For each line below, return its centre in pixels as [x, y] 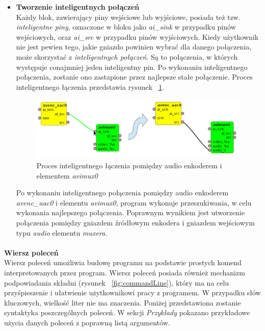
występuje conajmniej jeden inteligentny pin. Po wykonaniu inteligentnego [132, 67]
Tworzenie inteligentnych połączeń [78, 7]
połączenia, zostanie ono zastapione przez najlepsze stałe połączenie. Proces [134, 77]
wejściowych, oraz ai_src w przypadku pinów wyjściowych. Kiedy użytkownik [137, 36]
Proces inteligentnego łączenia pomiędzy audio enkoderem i [129, 165]
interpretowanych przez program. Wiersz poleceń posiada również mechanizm [125, 272]
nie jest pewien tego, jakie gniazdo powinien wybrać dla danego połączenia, [134, 47]
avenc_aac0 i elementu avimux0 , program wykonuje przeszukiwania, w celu [134, 202]
